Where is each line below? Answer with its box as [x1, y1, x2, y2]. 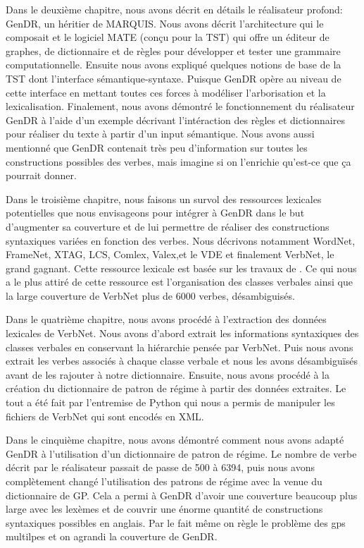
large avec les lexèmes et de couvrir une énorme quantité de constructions [6, 501, 323, 516]
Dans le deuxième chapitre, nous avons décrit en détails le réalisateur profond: [6, 2, 343, 16]
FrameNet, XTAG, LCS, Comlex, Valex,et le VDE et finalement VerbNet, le [6, 247, 334, 262]
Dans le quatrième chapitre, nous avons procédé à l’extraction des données [6, 312, 327, 327]
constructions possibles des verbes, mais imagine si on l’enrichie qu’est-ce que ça [6, 154, 351, 169]
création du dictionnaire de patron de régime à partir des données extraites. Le [6, 381, 346, 396]
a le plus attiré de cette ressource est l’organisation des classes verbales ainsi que [6, 274, 353, 289]
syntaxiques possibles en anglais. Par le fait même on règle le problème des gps [6, 515, 346, 530]
